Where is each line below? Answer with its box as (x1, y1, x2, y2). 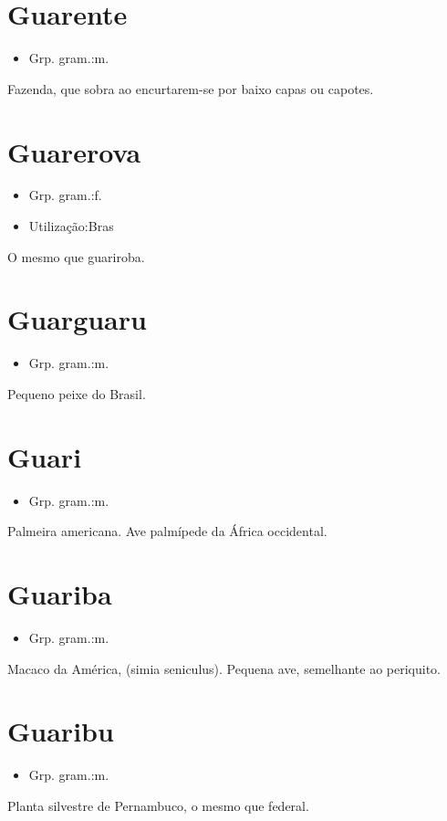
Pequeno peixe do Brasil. (7, 384, 146, 403)
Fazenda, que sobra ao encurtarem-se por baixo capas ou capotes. (7, 79, 374, 98)
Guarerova (7, 132, 141, 170)
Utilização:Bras (28, 216, 114, 236)
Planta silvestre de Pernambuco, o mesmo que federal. (7, 795, 309, 815)
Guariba (7, 575, 112, 613)
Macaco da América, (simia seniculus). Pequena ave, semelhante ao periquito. (7, 658, 441, 678)
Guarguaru (7, 300, 147, 338)
